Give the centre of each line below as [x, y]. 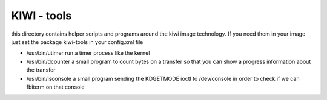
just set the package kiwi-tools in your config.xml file [77, 42]
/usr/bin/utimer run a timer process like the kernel [88, 53]
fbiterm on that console [55, 87]
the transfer [41, 70]
